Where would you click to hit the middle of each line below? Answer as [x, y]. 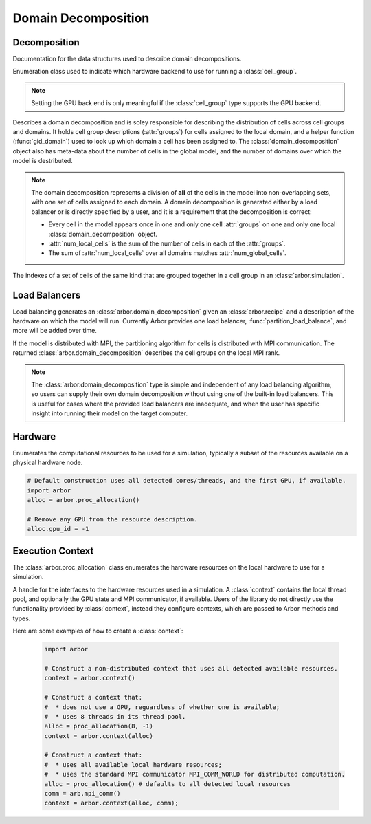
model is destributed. [43, 161]
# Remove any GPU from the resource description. [112, 519]
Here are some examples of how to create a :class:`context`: [98, 631]
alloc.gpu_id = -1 [58, 529]
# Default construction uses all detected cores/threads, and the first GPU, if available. [187, 481]
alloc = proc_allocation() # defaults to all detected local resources [168, 784]
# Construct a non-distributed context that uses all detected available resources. [191, 668]
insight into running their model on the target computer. [110, 413]
